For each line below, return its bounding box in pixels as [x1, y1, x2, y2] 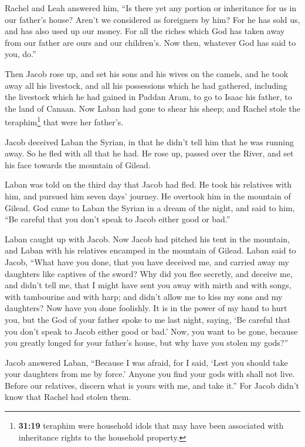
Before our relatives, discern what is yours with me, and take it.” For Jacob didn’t [5, 379, 300, 391]
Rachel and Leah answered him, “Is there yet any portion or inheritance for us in [5, 2, 297, 14]
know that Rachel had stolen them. [5, 391, 131, 403]
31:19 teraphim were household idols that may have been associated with [18, 419, 284, 432]
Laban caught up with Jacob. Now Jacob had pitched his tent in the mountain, [5, 232, 290, 245]
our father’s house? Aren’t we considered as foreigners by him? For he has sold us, [5, 13, 300, 25]
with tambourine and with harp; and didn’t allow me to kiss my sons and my [5, 290, 283, 302]
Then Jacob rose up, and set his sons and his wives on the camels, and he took [5, 67, 289, 79]
